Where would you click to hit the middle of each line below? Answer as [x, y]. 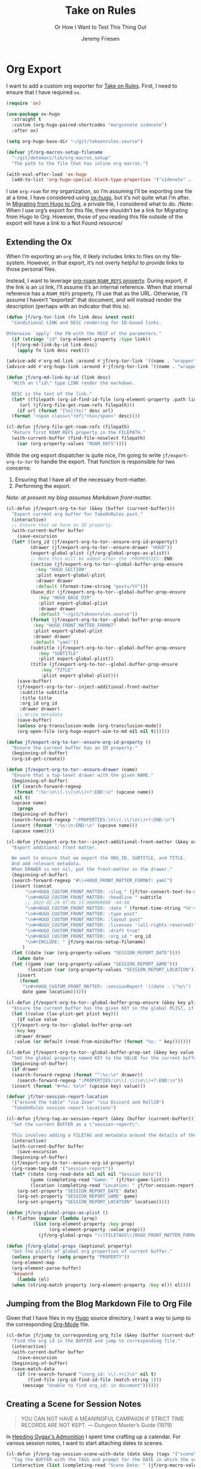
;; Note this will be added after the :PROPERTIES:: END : [103, 559]
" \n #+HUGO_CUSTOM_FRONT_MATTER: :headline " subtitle [93, 897]
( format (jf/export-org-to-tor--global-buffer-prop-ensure [105, 620]
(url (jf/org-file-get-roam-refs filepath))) [77, 405]
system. [16, 263]
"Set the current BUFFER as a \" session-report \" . [76, 1124]
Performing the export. [43, 485]
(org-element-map [33, 1263]
